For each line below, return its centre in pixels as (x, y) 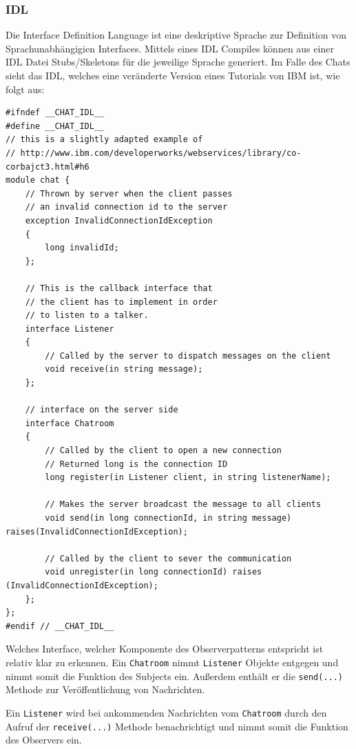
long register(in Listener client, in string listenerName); (188, 478)
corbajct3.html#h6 (48, 167)
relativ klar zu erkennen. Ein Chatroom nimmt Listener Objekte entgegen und (172, 662)
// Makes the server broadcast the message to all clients (183, 505)
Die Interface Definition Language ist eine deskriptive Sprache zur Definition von (176, 35)
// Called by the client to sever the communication (168, 558)
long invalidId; (82, 248)
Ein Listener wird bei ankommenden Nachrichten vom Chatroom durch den (166, 712)
